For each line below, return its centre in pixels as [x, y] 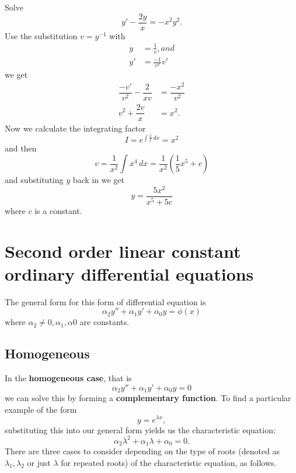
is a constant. [58, 210]
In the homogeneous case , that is [68, 378]
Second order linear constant [123, 251]
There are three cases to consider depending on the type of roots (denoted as [142, 451]
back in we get [98, 180]
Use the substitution [41, 35]
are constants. [105, 322]
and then [21, 148]
